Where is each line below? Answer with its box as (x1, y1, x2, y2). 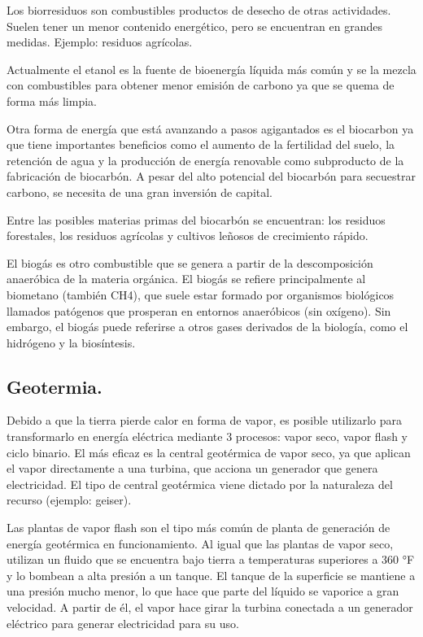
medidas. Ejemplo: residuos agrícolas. (7, 33, 193, 50)
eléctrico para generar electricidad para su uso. (7, 614, 239, 631)
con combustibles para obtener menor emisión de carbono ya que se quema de (7, 76, 395, 94)
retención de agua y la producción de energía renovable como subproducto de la (7, 151, 404, 168)
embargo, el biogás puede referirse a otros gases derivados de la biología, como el (7, 318, 408, 335)
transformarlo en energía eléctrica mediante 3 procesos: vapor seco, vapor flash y (7, 428, 408, 445)
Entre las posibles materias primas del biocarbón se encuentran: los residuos (7, 211, 386, 228)
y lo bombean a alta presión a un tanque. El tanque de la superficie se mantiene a (7, 566, 416, 583)
